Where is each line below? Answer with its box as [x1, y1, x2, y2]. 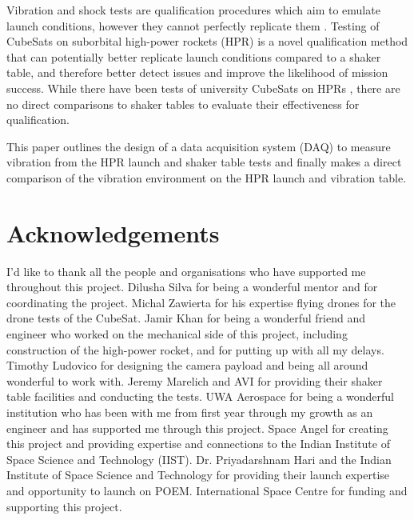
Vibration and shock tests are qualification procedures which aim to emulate [6, 2, 380, 18]
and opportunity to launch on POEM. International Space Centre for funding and [6, 482, 408, 498]
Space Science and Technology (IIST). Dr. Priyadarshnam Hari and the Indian [6, 450, 392, 467]
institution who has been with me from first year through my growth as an [6, 404, 373, 420]
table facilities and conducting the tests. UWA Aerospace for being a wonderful [6, 388, 394, 405]
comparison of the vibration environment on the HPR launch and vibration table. [6, 169, 407, 186]
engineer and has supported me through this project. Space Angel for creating [6, 419, 388, 436]
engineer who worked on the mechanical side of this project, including [6, 326, 348, 342]
